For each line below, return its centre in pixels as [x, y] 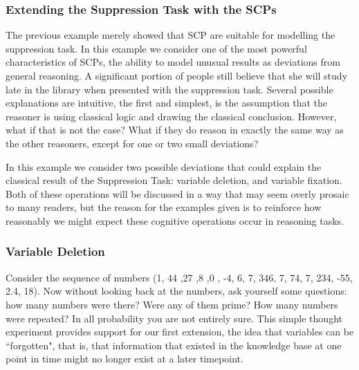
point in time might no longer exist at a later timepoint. [125, 359]
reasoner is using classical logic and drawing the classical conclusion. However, [171, 116]
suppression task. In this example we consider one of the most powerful [156, 48]
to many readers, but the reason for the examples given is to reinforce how [164, 207]
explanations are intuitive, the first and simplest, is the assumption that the [166, 103]
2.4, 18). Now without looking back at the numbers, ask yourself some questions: [176, 291]
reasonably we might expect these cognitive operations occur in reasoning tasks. [175, 220]
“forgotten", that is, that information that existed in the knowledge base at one [174, 345]
